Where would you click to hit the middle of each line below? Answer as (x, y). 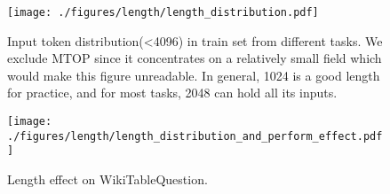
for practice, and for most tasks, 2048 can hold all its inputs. (172, 93)
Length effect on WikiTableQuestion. (107, 179)
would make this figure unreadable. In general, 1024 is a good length (194, 75)
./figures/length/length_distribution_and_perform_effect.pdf (195, 136)
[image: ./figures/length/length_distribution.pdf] (163, 12)
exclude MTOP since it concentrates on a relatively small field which (195, 58)
